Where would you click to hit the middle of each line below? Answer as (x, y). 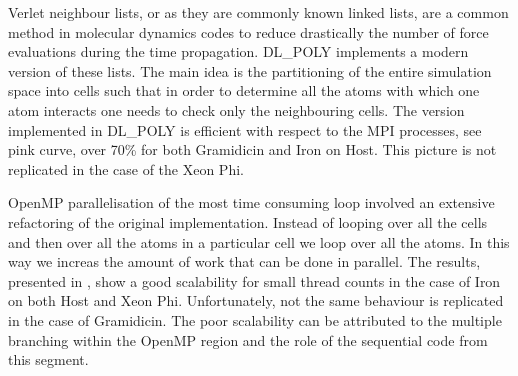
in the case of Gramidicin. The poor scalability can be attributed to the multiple (255, 319)
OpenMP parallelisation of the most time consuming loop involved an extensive (251, 202)
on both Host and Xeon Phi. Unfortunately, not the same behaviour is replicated (256, 300)
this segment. (48, 359)
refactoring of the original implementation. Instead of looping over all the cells (248, 221)
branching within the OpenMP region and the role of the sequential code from (248, 339)
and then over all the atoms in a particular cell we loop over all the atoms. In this (259, 241)
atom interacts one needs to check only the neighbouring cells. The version (236, 109)
